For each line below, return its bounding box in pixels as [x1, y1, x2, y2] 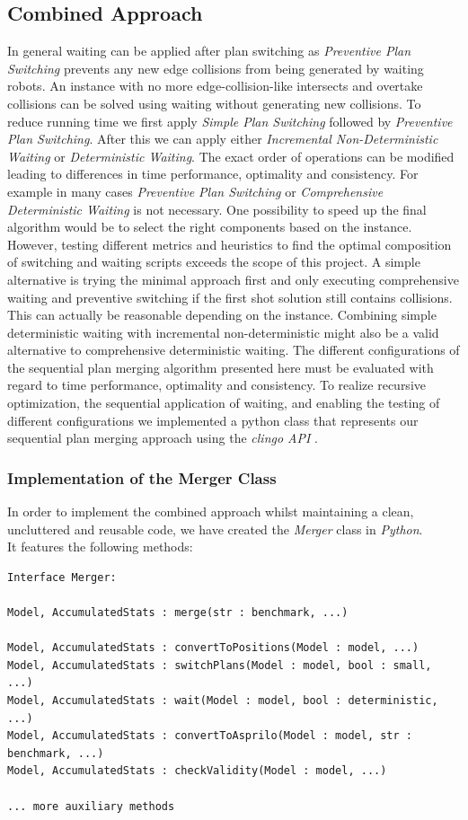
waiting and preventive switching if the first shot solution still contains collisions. [7, 287, 453, 306]
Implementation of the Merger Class [7, 466, 277, 489]
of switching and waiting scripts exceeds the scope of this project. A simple [7, 252, 420, 271]
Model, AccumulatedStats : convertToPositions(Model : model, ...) [7, 641, 419, 655]
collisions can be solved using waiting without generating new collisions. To [7, 93, 421, 112]
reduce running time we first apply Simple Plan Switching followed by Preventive [7, 111, 453, 130]
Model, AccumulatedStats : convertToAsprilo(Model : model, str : [7, 729, 413, 743]
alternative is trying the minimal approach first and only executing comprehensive [7, 269, 459, 288]
